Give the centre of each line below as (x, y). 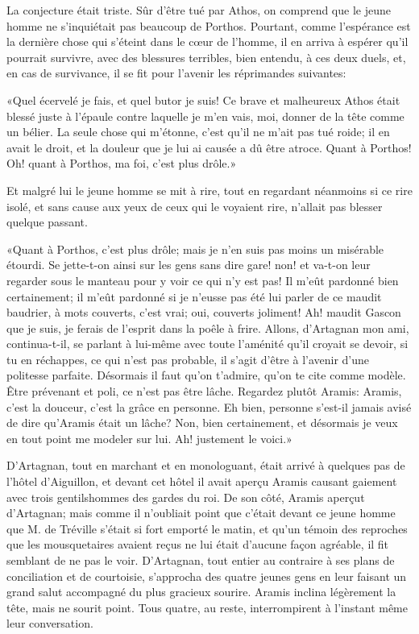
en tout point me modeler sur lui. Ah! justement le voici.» (149, 438)
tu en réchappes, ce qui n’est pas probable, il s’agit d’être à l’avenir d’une (188, 359)
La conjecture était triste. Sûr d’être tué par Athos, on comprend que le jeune (199, 10)
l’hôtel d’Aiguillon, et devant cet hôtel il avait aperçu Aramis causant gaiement (202, 481)
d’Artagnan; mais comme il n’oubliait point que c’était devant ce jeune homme (201, 513)
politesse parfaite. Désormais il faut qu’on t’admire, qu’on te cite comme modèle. (206, 375)
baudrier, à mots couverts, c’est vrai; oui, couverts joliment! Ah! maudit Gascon (204, 312)
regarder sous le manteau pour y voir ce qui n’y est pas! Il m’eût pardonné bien (203, 280)
